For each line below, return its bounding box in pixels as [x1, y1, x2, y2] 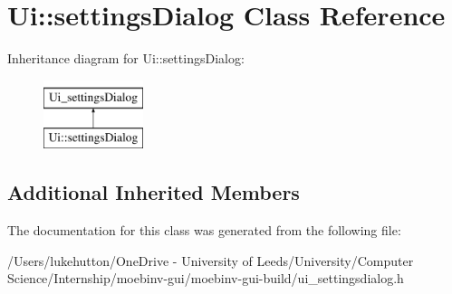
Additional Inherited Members [7, 178, 300, 206]
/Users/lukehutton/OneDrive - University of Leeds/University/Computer [7, 251, 414, 270]
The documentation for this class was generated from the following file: [7, 221, 401, 240]
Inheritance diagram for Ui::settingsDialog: [7, 49, 245, 68]
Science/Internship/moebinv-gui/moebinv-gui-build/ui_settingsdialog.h [7, 269, 404, 288]
